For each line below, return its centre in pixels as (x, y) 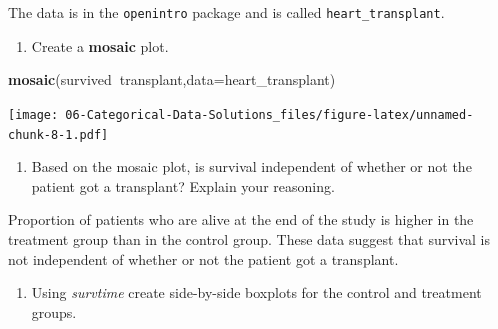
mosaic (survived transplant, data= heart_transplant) (172, 79)
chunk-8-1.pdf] (58, 134)
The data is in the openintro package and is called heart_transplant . (226, 12)
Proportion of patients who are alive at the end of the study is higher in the (241, 219)
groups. (54, 311)
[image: (33, 114)
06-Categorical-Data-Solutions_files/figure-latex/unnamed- (269, 114)
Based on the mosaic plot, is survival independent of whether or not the (251, 166)
